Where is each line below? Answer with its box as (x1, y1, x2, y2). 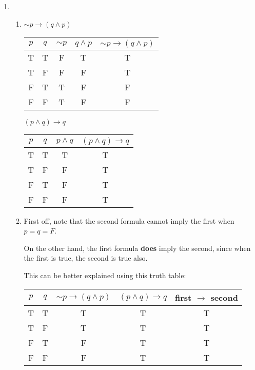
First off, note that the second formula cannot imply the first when (24, 215, 234, 226)
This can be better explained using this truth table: (24, 269, 186, 280)
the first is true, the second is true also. (24, 252, 148, 263)
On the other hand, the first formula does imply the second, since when (24, 242, 251, 253)
